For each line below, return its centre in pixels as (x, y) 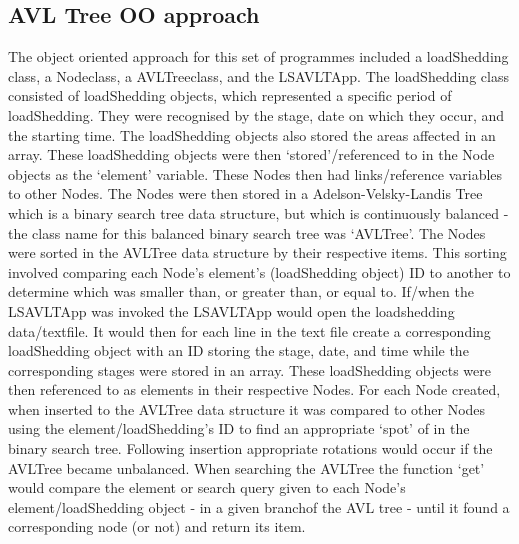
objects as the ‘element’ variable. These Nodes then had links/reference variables (255, 173)
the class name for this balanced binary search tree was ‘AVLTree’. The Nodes (247, 232)
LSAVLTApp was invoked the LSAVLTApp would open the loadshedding (231, 310)
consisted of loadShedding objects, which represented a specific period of (230, 95)
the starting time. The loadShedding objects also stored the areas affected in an (252, 134)
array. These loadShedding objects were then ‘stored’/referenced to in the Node (251, 154)
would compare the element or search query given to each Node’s (207, 487)
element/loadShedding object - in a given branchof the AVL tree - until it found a (259, 506)
